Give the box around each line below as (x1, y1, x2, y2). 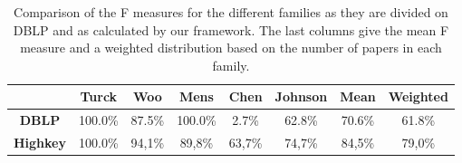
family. (212, 55, 250, 74)
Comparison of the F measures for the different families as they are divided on (14, 3, 448, 21)
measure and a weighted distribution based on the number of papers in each (20, 38, 442, 57)
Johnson (274, 87, 328, 106)
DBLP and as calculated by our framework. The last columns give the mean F (13, 20, 449, 39)
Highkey (14, 133, 66, 152)
